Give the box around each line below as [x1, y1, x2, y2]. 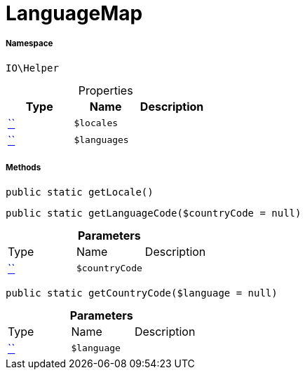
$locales [74, 118, 118, 129]
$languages [74, 135, 129, 146]
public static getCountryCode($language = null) [6, 287, 278, 299]
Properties [78, 83, 133, 97]
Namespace [6, 39, 53, 49]
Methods [6, 163, 41, 173]
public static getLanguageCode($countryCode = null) [6, 207, 301, 219]
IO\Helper [6, 62, 59, 74]
